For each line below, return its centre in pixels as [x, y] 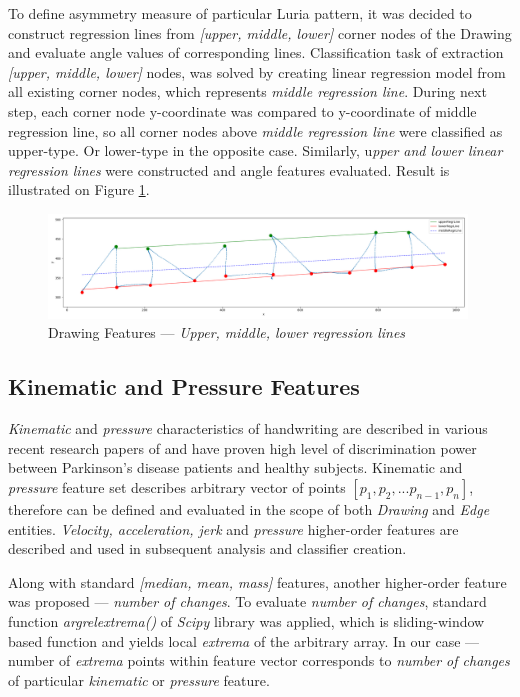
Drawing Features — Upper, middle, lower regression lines [227, 332]
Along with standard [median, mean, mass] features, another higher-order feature [257, 581]
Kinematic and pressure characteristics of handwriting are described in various [248, 428]
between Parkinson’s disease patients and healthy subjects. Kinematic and [235, 467]
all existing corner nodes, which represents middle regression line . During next [247, 91]
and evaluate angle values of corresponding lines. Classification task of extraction [256, 52]
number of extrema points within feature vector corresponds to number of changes [259, 660]
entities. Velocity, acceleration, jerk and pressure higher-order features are [233, 528]
